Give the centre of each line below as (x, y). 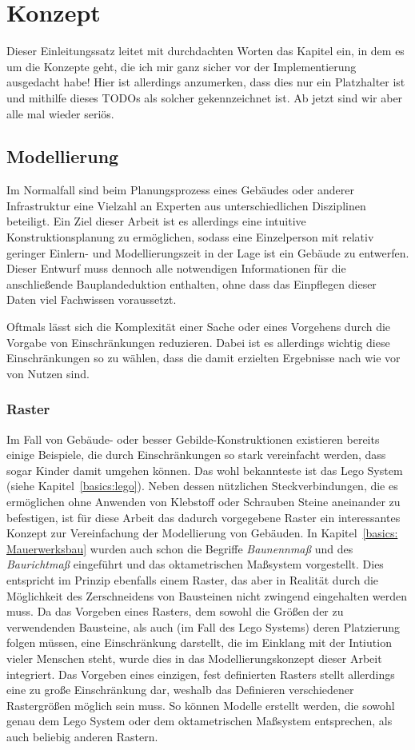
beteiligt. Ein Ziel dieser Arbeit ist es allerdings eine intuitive (156, 221)
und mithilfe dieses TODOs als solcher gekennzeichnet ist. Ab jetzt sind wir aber (205, 97)
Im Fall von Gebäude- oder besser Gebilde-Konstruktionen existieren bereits (193, 439)
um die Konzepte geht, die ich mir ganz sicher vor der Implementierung (182, 66)
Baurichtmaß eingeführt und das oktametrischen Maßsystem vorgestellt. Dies (195, 564)
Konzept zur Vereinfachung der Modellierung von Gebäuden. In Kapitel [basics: (202, 533)
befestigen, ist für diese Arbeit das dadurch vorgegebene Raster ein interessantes (204, 517)
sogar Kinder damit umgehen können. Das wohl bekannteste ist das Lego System (205, 470)
